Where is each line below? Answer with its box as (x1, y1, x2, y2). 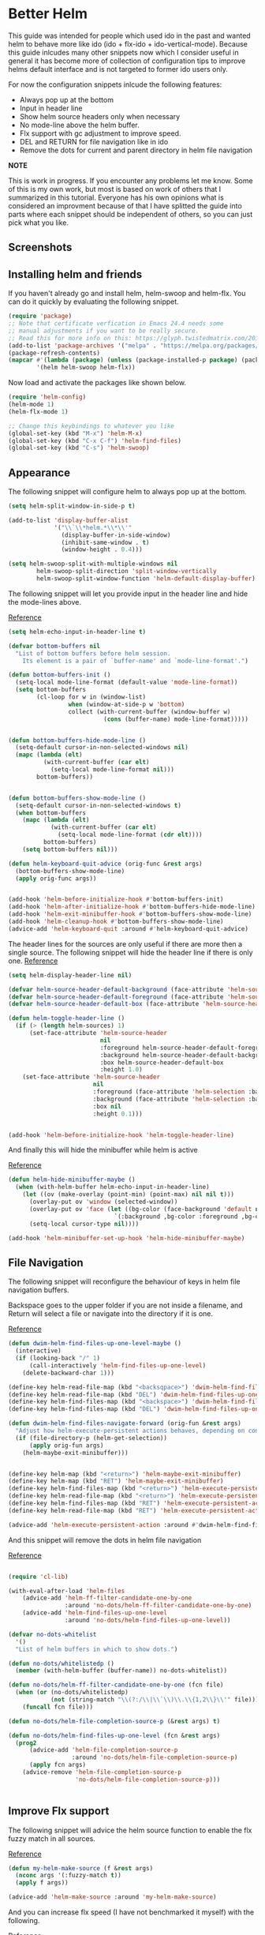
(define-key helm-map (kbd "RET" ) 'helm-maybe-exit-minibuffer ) (8, 1477, 224, 1485)
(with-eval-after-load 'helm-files (8, 1587, 125, 1595)
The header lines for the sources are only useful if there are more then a (8, 939, 243, 948)
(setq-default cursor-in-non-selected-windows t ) (15, 801, 181, 809)
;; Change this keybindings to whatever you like (8, 422, 175, 430)
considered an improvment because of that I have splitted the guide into (8, 201, 242, 210)
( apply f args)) (15, 1879, 69, 1887)
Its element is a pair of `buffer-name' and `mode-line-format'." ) (22, 657, 248, 665)
